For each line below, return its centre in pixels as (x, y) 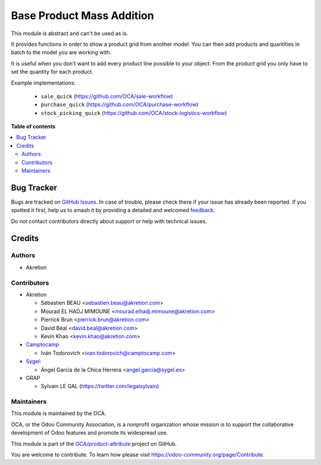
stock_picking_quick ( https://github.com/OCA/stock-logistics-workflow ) (134, 113)
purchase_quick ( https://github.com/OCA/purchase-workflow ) (119, 105)
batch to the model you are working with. (61, 52)
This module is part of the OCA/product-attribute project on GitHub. (94, 444)
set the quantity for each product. (52, 72)
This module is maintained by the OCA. (59, 413)
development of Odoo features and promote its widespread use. (89, 433)
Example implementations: (43, 83)
